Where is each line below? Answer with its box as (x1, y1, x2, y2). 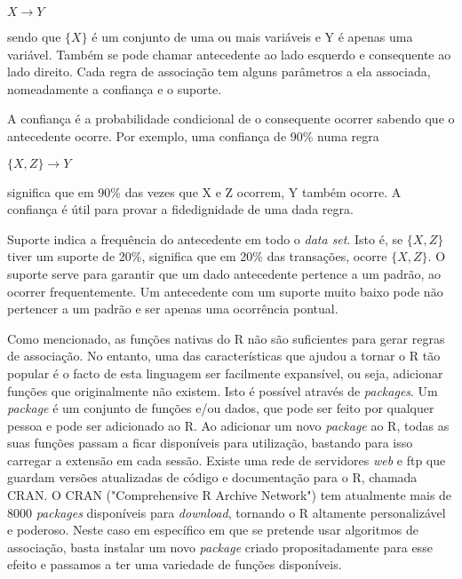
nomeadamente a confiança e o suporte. (7, 79, 222, 98)
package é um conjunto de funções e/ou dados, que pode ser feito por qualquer (7, 399, 434, 417)
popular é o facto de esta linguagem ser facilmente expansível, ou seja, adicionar (7, 363, 443, 382)
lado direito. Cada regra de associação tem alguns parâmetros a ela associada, (7, 62, 431, 81)
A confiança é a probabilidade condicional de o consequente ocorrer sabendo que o (7, 109, 455, 128)
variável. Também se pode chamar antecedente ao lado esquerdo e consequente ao (7, 44, 451, 63)
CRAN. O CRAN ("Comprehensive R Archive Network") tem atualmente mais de (7, 486, 452, 504)
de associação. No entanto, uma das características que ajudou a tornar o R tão (7, 346, 441, 365)
